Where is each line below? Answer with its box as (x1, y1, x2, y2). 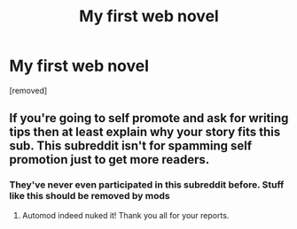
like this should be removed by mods (9, 190, 170, 202)
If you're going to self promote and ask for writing (9, 111, 289, 126)
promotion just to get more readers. (9, 152, 210, 167)
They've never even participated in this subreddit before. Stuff (9, 179, 285, 191)
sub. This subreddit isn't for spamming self (9, 139, 253, 154)
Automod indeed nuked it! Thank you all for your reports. (21, 210, 230, 220)
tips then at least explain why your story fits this (9, 125, 281, 140)
